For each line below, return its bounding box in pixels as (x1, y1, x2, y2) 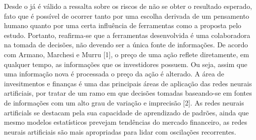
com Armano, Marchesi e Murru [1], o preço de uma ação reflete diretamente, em (4, 49, 249, 59)
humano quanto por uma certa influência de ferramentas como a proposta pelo (4, 20, 242, 31)
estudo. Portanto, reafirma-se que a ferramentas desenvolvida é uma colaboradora (4, 30, 251, 40)
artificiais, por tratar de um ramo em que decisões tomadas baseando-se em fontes (4, 88, 252, 98)
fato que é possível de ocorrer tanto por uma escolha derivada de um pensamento (4, 10, 250, 21)
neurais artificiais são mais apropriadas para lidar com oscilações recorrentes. (4, 126, 236, 137)
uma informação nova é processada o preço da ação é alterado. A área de (4, 69, 224, 79)
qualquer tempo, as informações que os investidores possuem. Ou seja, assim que (4, 59, 248, 69)
